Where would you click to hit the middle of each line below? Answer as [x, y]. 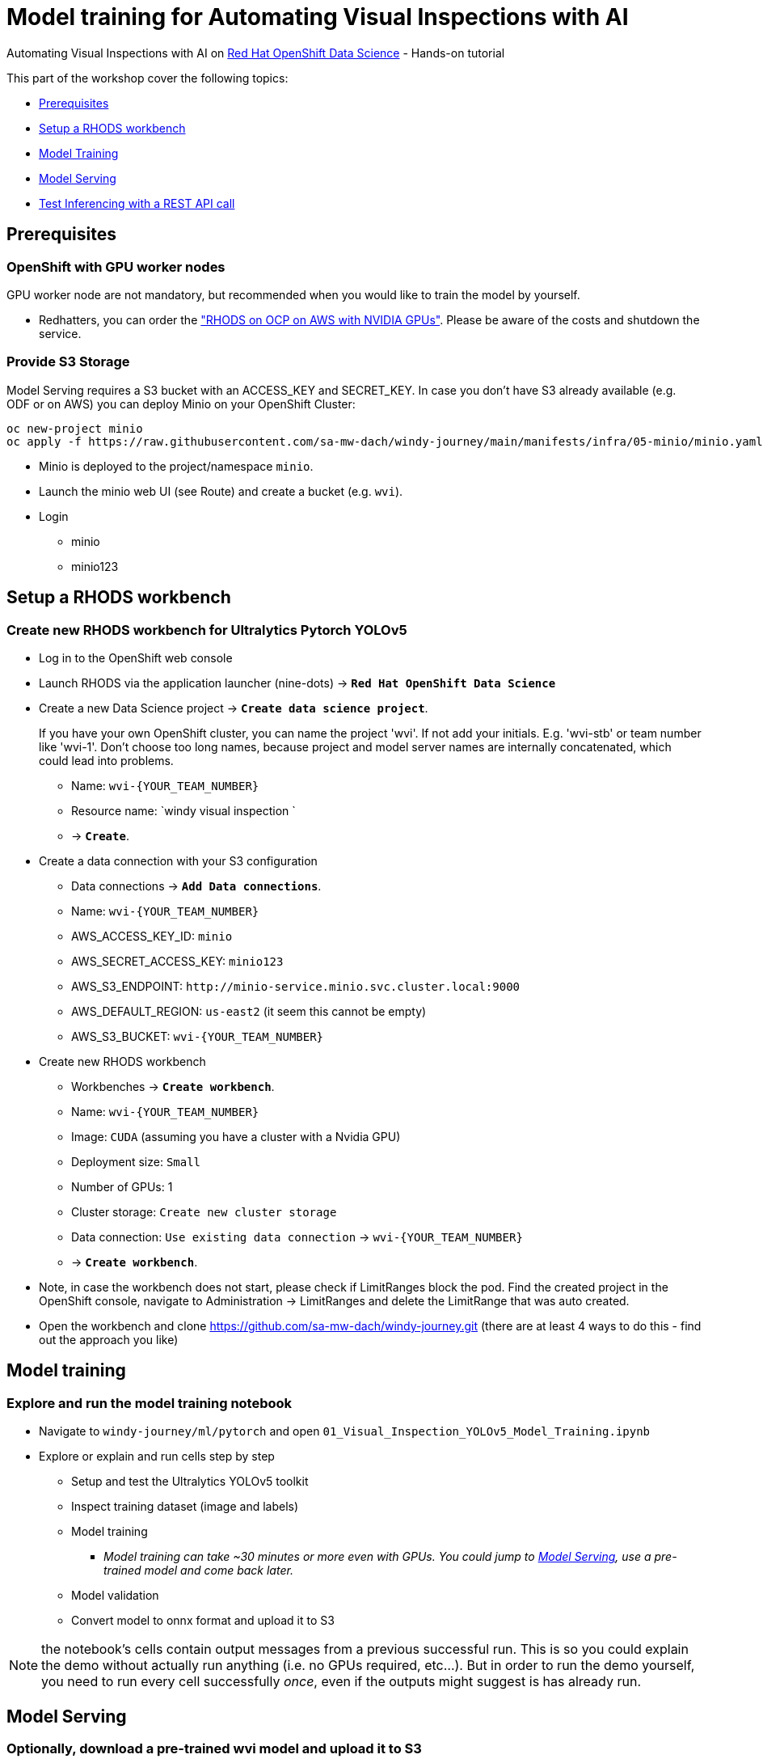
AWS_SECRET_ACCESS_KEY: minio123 [177, 961]
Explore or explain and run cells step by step [157, 1456]
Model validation [115, 1596]
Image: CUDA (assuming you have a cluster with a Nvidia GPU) [236, 1136]
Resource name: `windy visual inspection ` [183, 810]
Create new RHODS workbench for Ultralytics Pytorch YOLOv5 [207, 630]
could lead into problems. [106, 760]
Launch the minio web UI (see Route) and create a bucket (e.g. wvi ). [221, 491]
